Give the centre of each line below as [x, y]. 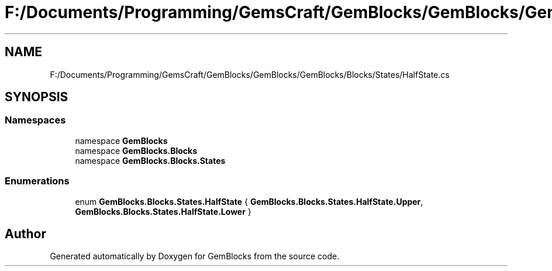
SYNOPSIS [37, 97]
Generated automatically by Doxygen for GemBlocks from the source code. [195, 256]
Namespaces [35, 120]
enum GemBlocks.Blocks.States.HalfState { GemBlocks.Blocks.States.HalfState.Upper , [249, 201]
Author [25, 234]
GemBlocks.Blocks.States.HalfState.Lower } [163, 211]
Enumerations [37, 181]
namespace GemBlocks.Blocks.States [150, 160]
